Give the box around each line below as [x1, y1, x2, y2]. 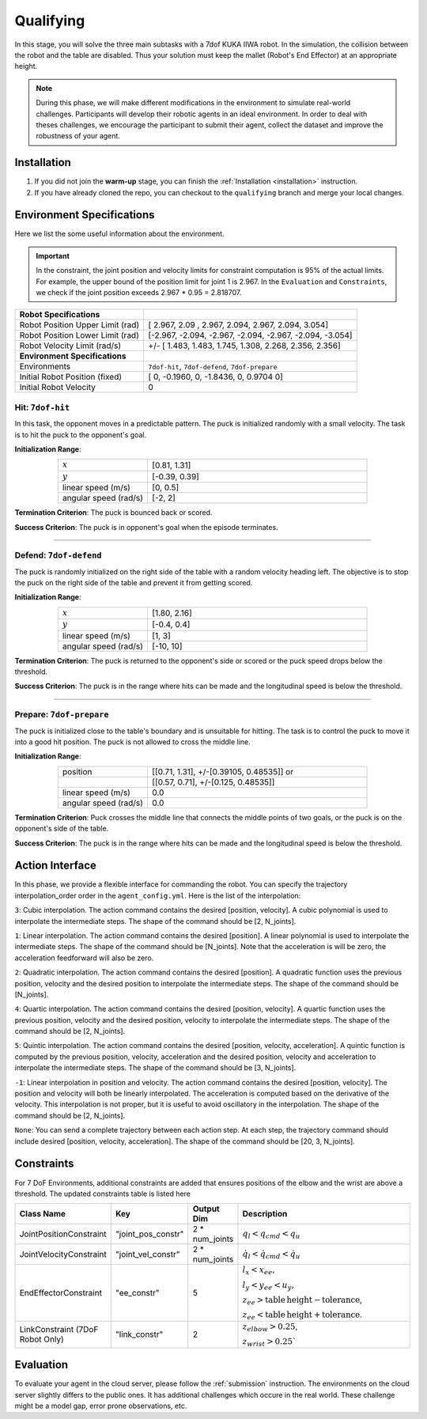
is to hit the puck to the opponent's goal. [14, 429, 146, 439]
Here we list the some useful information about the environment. [14, 229, 225, 239]
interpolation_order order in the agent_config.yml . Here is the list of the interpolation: [14, 891, 301, 900]
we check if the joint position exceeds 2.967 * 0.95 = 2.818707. [36, 288, 242, 297]
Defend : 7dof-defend [14, 550, 102, 561]
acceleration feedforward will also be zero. [14, 953, 154, 963]
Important [36, 251, 70, 260]
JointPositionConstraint [19, 1228, 107, 1239]
